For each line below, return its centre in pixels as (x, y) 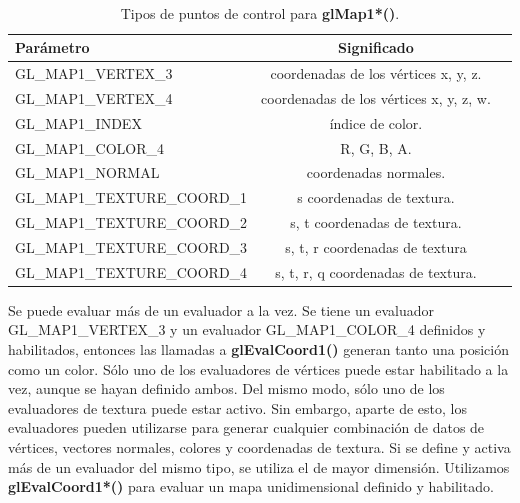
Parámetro (52, 47)
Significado (376, 47)
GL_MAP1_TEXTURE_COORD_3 (131, 246)
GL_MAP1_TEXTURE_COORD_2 (131, 222)
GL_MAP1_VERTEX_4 (94, 97)
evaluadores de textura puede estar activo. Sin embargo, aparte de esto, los (237, 407)
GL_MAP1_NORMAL (87, 172)
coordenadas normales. (376, 172)
